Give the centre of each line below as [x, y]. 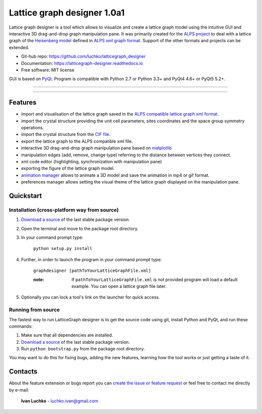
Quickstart [25, 196]
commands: [21, 326]
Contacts [23, 372]
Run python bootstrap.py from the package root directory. [83, 349]
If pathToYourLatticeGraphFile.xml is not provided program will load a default [155, 280]
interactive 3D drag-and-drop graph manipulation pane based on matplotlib [97, 148]
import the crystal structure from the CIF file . [66, 134]
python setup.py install [63, 248]
